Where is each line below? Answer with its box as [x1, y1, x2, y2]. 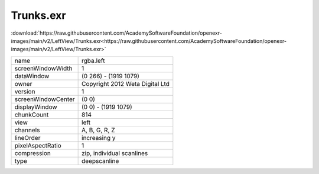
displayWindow [14, 103, 57, 111]
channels [14, 126, 40, 134]
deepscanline [82, 156, 119, 165]
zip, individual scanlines [82, 149, 148, 157]
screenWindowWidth [14, 64, 73, 72]
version [14, 87, 35, 95]
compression [14, 149, 51, 157]
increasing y [82, 133, 116, 142]
